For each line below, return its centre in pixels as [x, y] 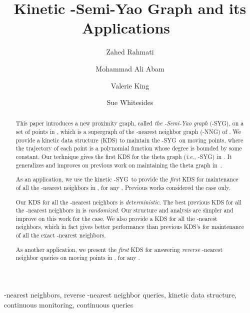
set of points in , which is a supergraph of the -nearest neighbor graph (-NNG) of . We [128, 132]
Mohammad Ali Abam [130, 68]
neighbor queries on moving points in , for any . [78, 258]
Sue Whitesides [130, 102]
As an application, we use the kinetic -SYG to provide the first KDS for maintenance [127, 179]
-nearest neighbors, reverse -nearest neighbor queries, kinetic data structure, [120, 294]
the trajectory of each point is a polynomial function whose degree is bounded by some [129, 148]
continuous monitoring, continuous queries [69, 304]
